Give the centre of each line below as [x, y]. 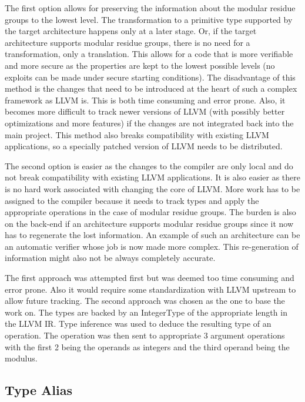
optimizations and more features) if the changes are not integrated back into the [149, 123]
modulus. [21, 358]
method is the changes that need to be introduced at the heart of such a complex [151, 88]
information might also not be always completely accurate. [110, 258]
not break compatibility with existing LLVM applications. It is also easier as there [153, 177]
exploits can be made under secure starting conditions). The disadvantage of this [150, 77]
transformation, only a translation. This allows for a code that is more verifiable [149, 54]
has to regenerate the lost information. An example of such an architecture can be [152, 235]
